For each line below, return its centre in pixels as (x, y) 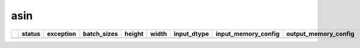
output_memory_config (320, 34)
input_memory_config (248, 34)
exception (61, 34)
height (134, 34)
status (31, 34)
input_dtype (191, 34)
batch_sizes (100, 34)
